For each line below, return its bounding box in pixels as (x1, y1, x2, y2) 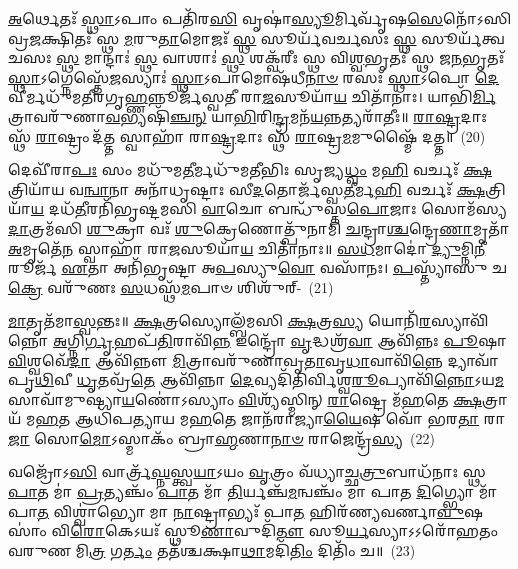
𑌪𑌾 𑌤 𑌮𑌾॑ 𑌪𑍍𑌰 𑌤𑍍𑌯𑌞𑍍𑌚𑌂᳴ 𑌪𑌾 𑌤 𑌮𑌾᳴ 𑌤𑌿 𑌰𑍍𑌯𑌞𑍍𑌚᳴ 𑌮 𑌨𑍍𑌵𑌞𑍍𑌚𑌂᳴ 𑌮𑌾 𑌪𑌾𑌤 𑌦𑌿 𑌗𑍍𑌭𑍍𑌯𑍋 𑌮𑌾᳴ (8, 481, 498, 502)
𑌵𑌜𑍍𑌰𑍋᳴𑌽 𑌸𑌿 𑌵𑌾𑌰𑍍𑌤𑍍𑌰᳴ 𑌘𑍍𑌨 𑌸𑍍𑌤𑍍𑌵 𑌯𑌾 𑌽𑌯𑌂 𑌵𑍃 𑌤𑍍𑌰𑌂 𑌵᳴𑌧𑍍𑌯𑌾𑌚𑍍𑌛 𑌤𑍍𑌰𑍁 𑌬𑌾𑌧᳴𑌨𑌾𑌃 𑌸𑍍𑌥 (8, 461, 486, 482)
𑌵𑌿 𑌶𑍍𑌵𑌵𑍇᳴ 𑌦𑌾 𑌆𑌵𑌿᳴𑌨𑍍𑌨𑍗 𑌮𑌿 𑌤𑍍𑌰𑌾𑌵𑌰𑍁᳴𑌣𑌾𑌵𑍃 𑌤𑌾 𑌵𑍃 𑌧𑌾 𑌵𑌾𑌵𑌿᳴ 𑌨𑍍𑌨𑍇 (8, 349, 443, 370)
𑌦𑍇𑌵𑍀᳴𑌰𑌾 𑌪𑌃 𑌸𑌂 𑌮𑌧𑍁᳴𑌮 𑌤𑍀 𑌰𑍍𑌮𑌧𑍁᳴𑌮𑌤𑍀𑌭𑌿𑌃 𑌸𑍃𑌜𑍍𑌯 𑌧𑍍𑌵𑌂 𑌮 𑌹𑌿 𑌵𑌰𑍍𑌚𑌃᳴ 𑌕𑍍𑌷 (8, 159, 492, 180)
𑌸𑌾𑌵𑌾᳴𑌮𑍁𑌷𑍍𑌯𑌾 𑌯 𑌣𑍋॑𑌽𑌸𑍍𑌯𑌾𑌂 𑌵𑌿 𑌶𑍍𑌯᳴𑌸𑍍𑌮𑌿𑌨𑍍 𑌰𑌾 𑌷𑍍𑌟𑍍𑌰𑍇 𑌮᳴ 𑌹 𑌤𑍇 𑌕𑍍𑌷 (8, 388, 483, 409)
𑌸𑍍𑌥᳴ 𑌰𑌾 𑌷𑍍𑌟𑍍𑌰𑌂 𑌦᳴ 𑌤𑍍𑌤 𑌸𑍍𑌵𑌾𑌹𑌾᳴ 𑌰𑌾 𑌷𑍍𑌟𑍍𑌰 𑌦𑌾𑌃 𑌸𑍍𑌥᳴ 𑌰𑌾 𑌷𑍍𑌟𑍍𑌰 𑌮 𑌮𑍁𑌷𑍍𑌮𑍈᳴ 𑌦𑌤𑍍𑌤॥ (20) (8, 125, 486, 146)
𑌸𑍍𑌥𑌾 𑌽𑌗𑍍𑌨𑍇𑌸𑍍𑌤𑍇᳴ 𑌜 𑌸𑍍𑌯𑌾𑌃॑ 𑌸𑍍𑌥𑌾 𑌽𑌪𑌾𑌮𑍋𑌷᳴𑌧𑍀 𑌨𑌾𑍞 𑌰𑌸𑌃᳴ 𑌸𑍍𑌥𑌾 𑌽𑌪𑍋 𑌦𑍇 (8, 66, 499, 87)
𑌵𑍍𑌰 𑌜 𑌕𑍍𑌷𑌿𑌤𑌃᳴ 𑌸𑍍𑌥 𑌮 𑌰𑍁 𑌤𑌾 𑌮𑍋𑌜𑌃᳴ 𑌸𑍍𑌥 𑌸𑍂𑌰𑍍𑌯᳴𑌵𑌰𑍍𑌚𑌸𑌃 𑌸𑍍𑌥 (8, 27, 417, 48)
